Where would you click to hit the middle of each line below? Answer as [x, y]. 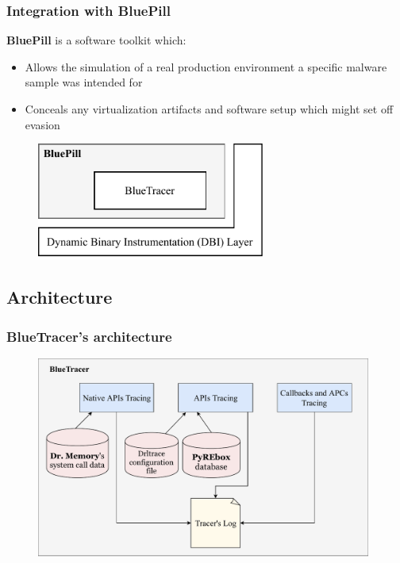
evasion [42, 124]
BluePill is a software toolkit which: [96, 40]
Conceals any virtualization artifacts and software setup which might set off [209, 109]
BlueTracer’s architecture [89, 336]
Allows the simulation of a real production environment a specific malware [206, 66]
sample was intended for [84, 82]
